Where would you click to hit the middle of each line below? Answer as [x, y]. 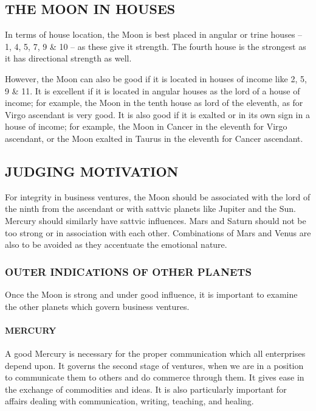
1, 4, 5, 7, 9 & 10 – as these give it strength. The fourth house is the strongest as [156, 46]
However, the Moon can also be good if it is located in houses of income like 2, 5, [156, 78]
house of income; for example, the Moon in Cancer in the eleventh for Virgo [146, 126]
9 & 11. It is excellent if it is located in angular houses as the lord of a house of [153, 90]
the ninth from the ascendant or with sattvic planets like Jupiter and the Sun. [150, 209]
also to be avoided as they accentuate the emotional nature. [116, 244]
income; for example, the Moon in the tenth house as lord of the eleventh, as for [154, 103]
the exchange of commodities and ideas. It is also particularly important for [146, 389]
